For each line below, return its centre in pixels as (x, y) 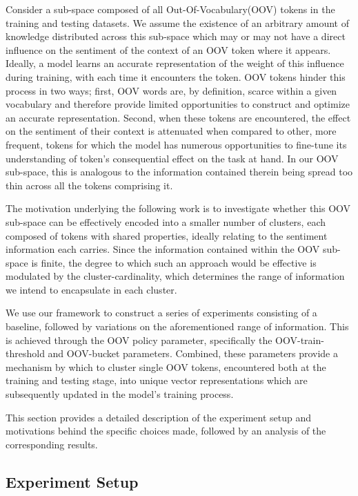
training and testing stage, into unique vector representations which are (157, 380)
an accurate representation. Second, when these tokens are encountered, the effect (178, 117)
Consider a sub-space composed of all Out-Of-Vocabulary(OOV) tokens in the (170, 9)
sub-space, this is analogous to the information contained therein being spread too (179, 172)
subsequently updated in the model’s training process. (120, 394)
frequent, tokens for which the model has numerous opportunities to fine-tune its (176, 144)
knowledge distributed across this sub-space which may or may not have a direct (176, 36)
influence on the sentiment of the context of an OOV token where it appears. (168, 49)
